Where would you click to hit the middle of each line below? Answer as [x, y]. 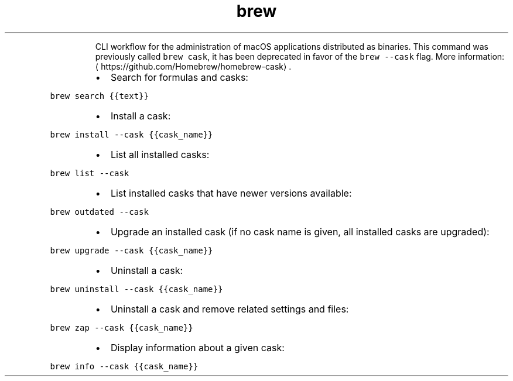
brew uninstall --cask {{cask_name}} [136, 289]
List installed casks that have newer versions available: [231, 193]
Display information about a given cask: [197, 347]
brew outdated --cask [99, 212]
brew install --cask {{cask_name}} [131, 134]
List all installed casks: [160, 154]
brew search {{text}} [99, 96]
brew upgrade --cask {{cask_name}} [131, 250]
